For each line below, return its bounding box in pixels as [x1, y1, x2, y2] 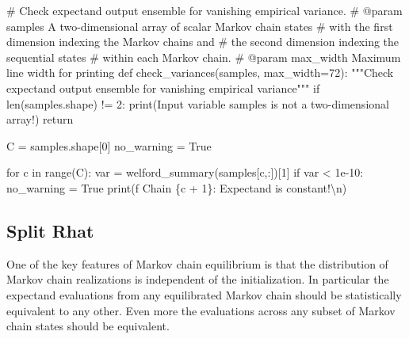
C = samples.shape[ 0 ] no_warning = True [6, 137, 212, 154]
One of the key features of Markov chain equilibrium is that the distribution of [6, 255, 388, 272]
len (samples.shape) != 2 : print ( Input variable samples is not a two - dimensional [6, 95, 389, 112]
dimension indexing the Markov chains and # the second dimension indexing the [6, 33, 399, 50]
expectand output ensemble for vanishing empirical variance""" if [6, 79, 320, 96]
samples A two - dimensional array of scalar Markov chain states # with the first [6, 17, 393, 34]
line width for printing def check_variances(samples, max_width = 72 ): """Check [6, 64, 394, 81]
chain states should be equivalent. [6, 318, 170, 334]
